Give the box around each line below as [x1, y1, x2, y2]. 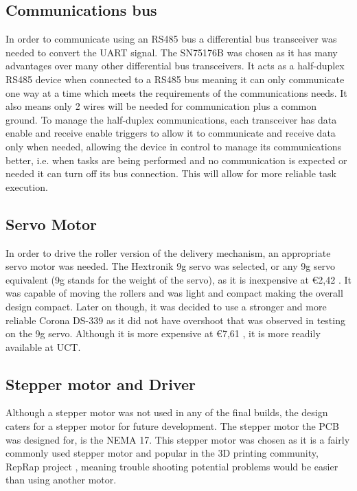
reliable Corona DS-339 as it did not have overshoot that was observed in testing [5, 312, 345, 327]
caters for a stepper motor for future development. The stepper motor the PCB [5, 419, 339, 433]
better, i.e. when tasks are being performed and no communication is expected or [5, 152, 347, 167]
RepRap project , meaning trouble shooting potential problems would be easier [5, 459, 338, 473]
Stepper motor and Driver [5, 373, 196, 394]
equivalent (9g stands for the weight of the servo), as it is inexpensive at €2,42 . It [5, 272, 352, 286]
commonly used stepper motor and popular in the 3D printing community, [5, 446, 319, 460]
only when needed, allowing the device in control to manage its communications [5, 139, 342, 153]
